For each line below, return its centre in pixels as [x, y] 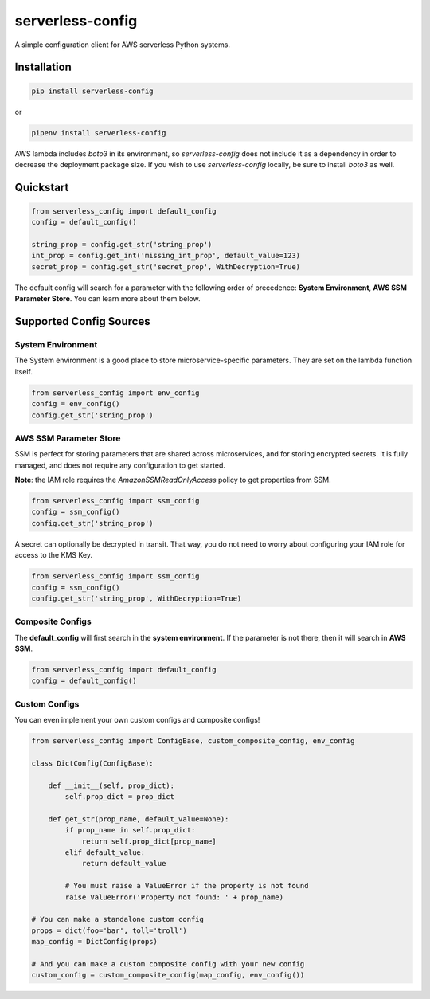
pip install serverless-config [93, 91]
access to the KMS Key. [54, 555]
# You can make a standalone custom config [118, 919]
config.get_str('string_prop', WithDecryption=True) [137, 598]
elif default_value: [105, 853]
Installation [43, 67]
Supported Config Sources [82, 321]
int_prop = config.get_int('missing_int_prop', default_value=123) [166, 256]
